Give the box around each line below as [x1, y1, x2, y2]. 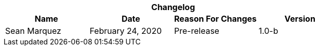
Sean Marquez [5, 26, 62, 36]
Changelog [151, 2, 195, 12]
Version [284, 14, 315, 24]
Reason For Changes [174, 14, 257, 24]
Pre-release [174, 26, 219, 36]
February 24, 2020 [89, 26, 162, 36]
